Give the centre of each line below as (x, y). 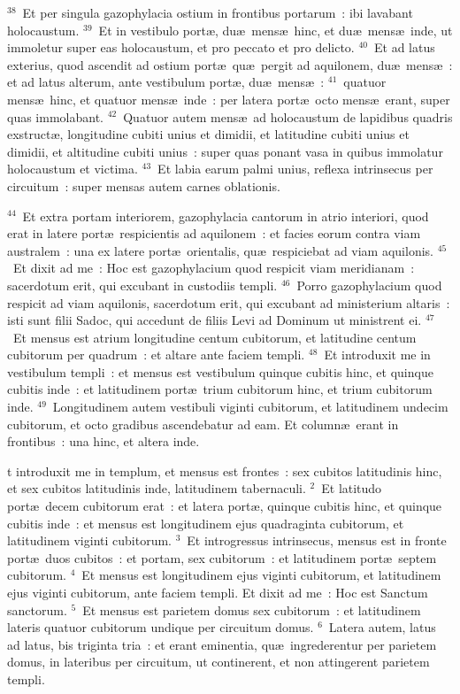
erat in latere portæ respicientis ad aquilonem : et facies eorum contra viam (214, 233)
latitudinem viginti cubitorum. (89, 540)
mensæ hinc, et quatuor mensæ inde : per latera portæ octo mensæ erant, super (229, 99)
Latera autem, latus (382, 627)
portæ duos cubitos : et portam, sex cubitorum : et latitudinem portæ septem (222, 557)
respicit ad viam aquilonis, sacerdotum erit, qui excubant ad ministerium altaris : (229, 302)
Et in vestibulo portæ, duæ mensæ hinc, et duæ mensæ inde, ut (276, 30)
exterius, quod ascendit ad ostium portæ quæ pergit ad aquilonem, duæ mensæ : (230, 64)
